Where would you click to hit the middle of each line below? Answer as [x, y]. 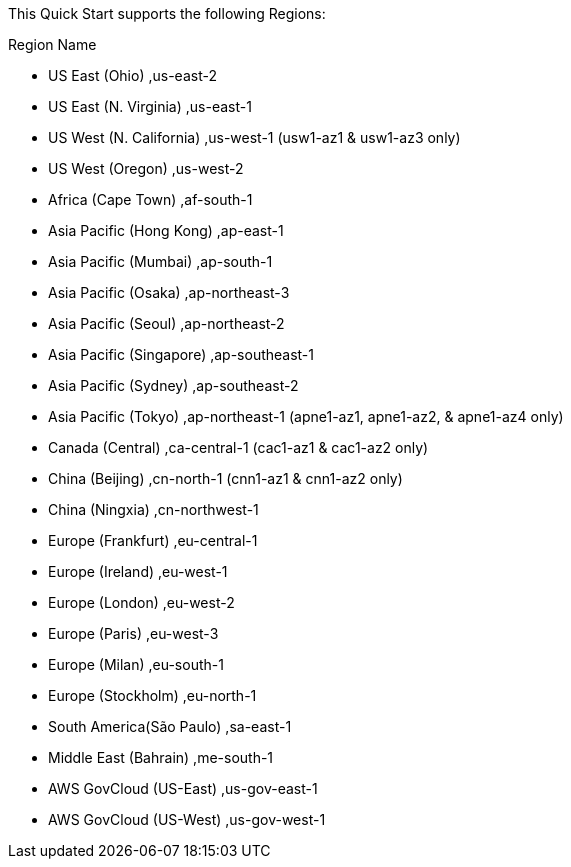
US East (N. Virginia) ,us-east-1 [150, 106]
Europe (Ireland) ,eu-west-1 [138, 571]
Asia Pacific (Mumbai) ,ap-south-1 [160, 261]
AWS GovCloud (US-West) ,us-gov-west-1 [187, 819]
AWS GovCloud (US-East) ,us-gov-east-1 [183, 788]
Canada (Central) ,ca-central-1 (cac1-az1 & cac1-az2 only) [238, 447]
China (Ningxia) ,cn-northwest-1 [153, 509]
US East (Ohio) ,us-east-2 [132, 75]
